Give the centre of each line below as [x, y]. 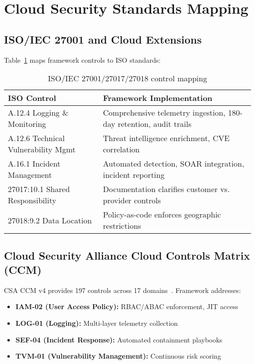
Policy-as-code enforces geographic [162, 215]
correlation [121, 149]
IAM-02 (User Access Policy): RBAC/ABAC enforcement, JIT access [127, 306]
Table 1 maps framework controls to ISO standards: [82, 60]
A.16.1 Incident [34, 164]
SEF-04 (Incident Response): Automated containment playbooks [119, 339]
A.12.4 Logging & [38, 113]
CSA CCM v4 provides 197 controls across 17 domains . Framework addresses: [123, 290]
